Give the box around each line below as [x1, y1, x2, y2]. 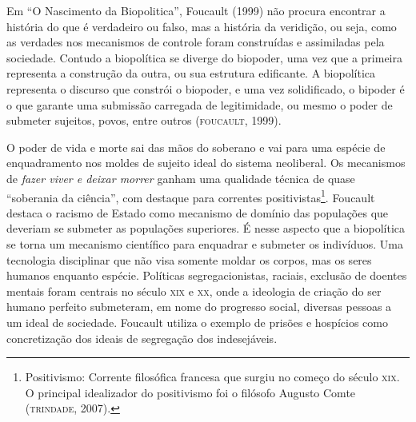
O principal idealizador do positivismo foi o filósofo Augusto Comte [25, 384, 356, 400]
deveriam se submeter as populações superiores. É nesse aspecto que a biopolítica [6, 220, 405, 237]
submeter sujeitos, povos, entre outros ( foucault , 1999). [6, 112, 282, 129]
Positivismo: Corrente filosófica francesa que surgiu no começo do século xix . [25, 368, 400, 385]
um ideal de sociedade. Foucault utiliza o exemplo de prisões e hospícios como [6, 313, 388, 330]
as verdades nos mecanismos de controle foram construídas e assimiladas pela [6, 34, 385, 50]
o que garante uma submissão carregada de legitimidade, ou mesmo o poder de [6, 96, 393, 113]
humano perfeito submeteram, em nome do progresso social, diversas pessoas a [6, 298, 392, 315]
